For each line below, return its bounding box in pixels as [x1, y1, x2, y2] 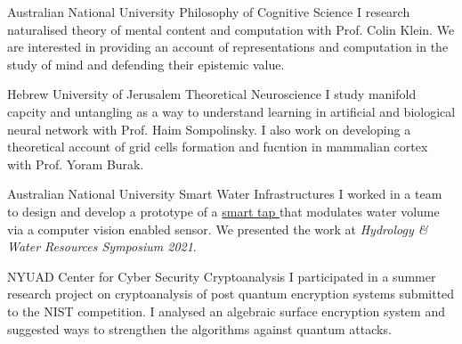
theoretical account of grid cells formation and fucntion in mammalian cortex [7, 137, 428, 156]
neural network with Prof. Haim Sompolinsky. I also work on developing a [7, 119, 411, 138]
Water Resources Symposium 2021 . [7, 237, 197, 256]
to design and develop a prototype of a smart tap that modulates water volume [7, 201, 440, 220]
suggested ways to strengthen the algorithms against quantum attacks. [7, 319, 392, 338]
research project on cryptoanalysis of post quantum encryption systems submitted [7, 284, 455, 303]
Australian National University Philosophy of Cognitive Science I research [7, 3, 410, 20]
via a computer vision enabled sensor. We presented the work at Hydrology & [7, 219, 428, 238]
